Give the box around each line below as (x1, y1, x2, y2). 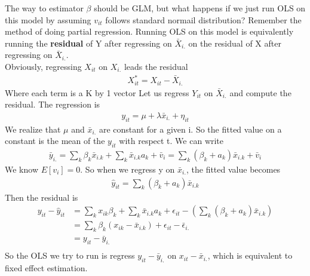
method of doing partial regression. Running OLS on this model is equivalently (5, 25, 294, 38)
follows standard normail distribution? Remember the (105, 13, 302, 26)
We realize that (5, 122, 61, 135)
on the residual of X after (188, 36, 281, 49)
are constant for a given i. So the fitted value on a (99, 122, 282, 135)
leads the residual (124, 60, 188, 72)
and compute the (229, 86, 291, 99)
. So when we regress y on (80, 162, 175, 175)
